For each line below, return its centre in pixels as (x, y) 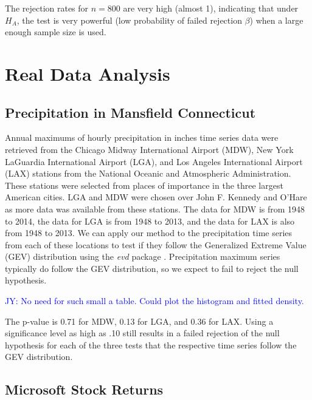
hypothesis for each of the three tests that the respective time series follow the (151, 344)
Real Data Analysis (88, 73)
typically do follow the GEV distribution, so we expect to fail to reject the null (152, 268)
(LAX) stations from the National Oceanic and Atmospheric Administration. (148, 173)
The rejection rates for (47, 8)
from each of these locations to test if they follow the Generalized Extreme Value (156, 244)
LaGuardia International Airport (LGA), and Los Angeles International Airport (154, 161)
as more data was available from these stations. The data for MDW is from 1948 (155, 208)
